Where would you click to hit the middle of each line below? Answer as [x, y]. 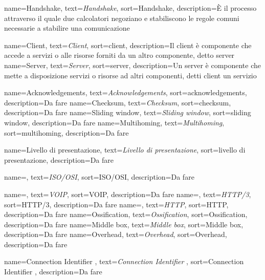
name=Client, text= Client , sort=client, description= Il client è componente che [128, 45]
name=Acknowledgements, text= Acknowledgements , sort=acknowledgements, [126, 92]
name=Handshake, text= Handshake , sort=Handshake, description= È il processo [130, 8]
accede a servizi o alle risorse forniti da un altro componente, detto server [119, 55]
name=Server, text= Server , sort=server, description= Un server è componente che [133, 65]
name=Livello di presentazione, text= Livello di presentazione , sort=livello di [125, 150]
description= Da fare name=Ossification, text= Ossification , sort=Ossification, [126, 214]
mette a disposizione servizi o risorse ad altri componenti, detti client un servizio [130, 75]
